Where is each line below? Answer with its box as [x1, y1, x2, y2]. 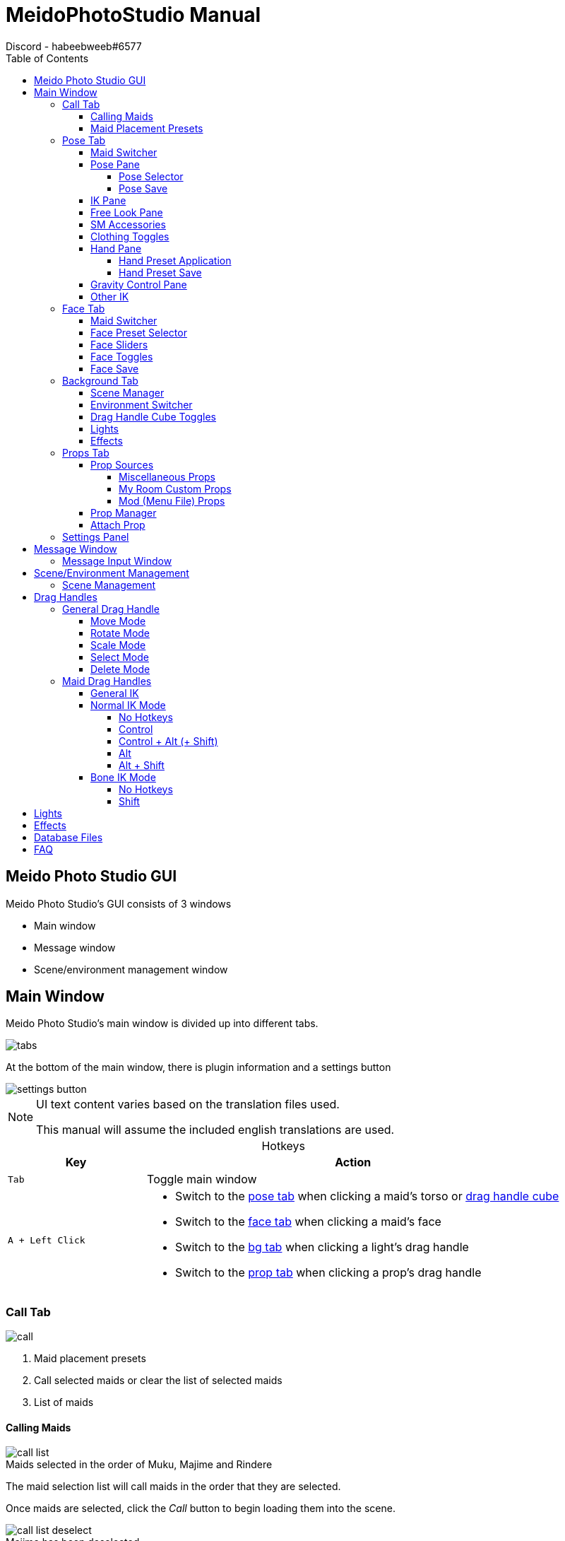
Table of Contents [6, 52, 89, 64]
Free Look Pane [90, 206, 163, 218]
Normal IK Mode [90, 698, 166, 711]
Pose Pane [90, 158, 140, 170]
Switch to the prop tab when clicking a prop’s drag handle [175, 1265, 482, 1280]
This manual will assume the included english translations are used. [36, 1123, 395, 1137]
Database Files [34, 831, 103, 843]
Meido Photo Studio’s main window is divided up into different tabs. [6, 1017, 319, 1030]
